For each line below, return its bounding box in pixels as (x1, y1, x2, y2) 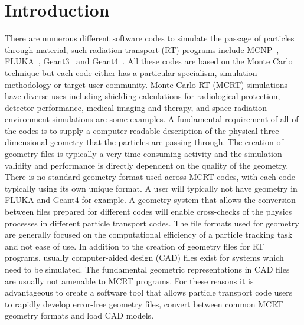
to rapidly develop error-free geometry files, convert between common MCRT (5, 297, 283, 310)
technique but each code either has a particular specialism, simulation (5, 66, 257, 78)
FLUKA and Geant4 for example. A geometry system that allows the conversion (5, 193, 296, 206)
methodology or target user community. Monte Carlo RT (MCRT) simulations (5, 78, 288, 90)
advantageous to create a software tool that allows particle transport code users (5, 286, 293, 298)
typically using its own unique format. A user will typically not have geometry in (5, 182, 298, 194)
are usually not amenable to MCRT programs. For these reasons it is (5, 274, 254, 287)
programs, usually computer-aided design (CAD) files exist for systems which (5, 251, 284, 264)
